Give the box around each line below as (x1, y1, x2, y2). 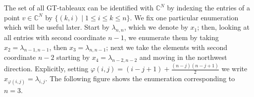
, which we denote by (124, 22, 188, 32)
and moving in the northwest (139, 52, 227, 62)
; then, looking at (197, 22, 250, 32)
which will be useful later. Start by (4, 22, 109, 32)
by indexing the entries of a (167, 2, 251, 12)
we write (221, 63, 248, 74)
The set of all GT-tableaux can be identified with (4, 2, 153, 12)
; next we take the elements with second (106, 42, 228, 52)
